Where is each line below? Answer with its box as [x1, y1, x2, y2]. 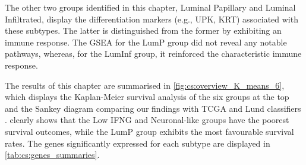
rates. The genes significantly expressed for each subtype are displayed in [5, 137, 270, 149]
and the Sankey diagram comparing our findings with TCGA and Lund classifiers [5, 102, 301, 114]
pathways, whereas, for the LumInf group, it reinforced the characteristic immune [5, 47, 302, 60]
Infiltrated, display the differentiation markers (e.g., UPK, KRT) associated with [5, 12, 298, 25]
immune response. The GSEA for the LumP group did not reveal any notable [5, 35, 287, 48]
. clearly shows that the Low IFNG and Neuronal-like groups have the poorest [5, 114, 289, 126]
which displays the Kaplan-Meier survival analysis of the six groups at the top [5, 90, 289, 103]
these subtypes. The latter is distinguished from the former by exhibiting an [5, 24, 282, 37]
